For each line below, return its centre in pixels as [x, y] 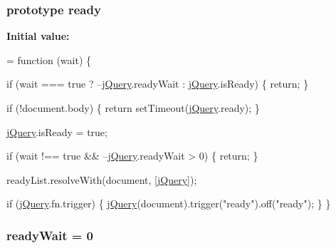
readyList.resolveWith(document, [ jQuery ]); [102, 179]
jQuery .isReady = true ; [57, 131]
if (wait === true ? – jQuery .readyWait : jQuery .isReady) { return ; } [158, 84]
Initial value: [38, 36]
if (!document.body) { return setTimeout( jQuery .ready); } [133, 108]
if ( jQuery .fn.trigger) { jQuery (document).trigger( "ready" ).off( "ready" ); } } [169, 203]
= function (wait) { [49, 60]
